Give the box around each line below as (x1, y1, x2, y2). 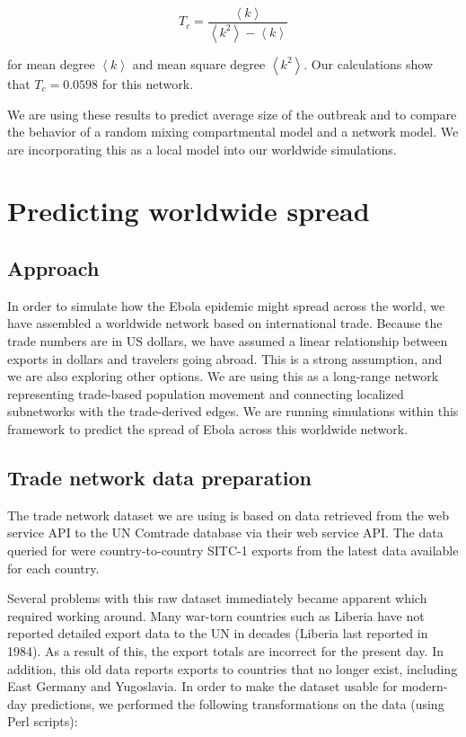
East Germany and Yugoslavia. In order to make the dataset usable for (7, 677, 398, 696)
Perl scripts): (7, 712, 78, 731)
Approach (7, 254, 100, 282)
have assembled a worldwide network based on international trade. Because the (7, 314, 443, 333)
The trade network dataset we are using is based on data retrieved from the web (7, 505, 450, 524)
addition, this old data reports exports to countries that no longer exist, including (7, 659, 458, 678)
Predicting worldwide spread (7, 192, 370, 229)
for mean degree (7, 54, 95, 73)
